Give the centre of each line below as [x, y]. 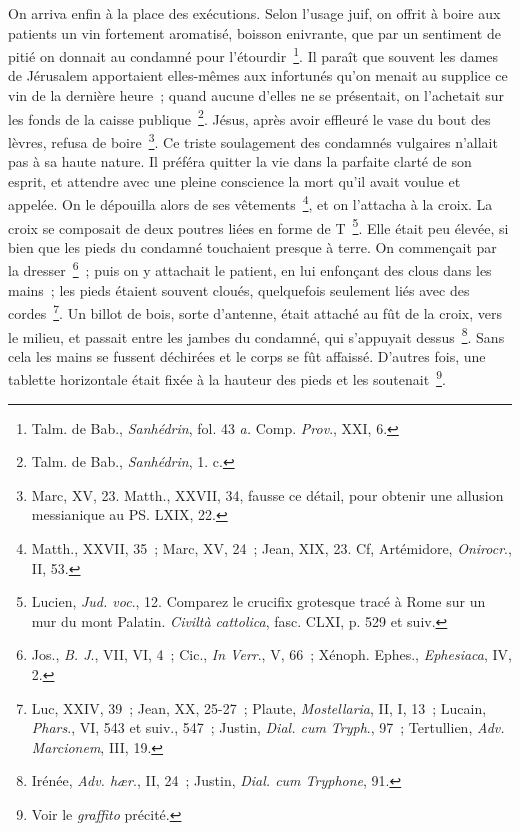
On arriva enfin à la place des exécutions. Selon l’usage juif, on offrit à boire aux [254, 13]
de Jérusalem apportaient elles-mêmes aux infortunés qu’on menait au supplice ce [258, 75]
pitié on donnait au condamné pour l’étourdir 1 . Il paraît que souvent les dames [253, 54]
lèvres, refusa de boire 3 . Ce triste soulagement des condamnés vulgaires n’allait [253, 140]
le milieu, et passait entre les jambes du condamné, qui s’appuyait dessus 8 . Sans [256, 335]
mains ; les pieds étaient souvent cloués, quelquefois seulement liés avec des [239, 289]
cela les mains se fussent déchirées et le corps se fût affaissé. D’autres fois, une [247, 355]
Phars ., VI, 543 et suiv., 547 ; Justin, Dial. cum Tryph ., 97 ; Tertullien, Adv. [268, 727]
